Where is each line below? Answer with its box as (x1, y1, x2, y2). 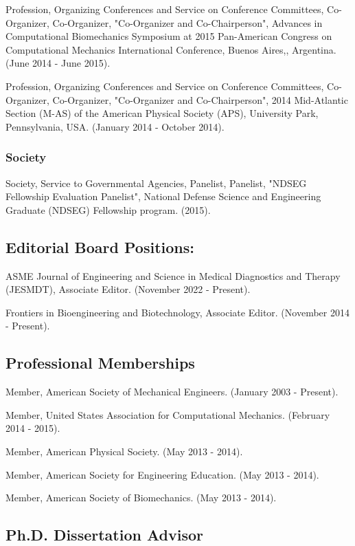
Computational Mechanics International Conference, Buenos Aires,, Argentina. (5, 42, 336, 56)
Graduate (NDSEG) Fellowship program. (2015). (5, 202, 211, 217)
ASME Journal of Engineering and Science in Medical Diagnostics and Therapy (5, 268, 341, 283)
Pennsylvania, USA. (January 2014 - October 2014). (5, 119, 225, 133)
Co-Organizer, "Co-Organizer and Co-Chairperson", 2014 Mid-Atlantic (52, 92, 348, 107)
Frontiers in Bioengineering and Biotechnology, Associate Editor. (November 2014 (5, 305, 350, 319)
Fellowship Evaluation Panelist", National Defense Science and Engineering (5, 189, 321, 204)
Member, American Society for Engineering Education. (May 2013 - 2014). (5, 467, 319, 481)
